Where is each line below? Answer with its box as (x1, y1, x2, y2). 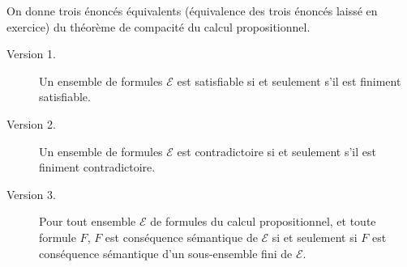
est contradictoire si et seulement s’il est (177, 142, 376, 159)
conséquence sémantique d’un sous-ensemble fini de (39, 244, 293, 261)
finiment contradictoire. (39, 159, 156, 176)
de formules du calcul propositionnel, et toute (150, 213, 376, 230)
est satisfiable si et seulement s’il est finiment (177, 72, 401, 89)
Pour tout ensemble (39, 213, 136, 230)
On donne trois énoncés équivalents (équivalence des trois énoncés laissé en (6, 2, 378, 19)
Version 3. (6, 185, 56, 202)
